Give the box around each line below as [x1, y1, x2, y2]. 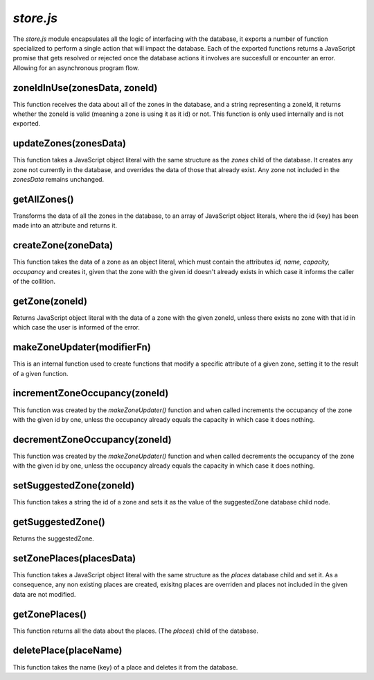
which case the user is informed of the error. [12, 323, 140, 332]
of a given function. [12, 369, 69, 377]
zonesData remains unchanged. [12, 176, 104, 184]
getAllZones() [12, 193, 74, 205]
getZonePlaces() [12, 608, 87, 620]
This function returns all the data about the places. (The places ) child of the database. [12, 627, 259, 635]
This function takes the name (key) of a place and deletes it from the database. [12, 663, 238, 671]
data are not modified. [12, 590, 76, 598]
